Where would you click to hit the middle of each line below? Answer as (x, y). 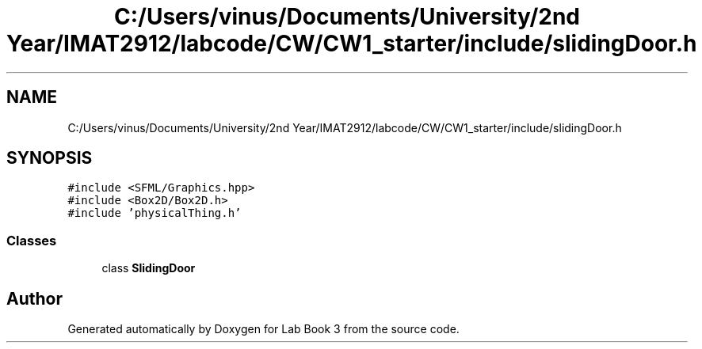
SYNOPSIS (50, 158)
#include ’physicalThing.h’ (155, 213)
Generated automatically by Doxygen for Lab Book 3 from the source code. (263, 329)
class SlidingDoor (149, 268)
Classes (32, 240)
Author (34, 298)
